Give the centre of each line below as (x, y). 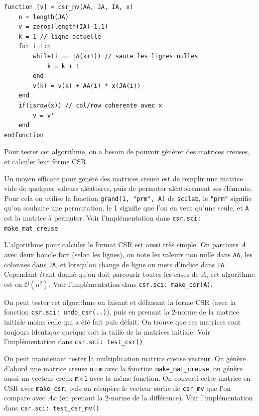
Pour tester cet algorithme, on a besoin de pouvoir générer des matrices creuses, (127, 151)
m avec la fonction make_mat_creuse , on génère (171, 368)
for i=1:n (35, 46)
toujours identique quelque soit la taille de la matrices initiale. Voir (107, 331)
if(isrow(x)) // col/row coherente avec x (90, 105)
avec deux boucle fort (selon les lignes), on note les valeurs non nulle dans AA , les (128, 254)
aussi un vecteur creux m (41, 378)
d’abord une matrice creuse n (49, 368)
